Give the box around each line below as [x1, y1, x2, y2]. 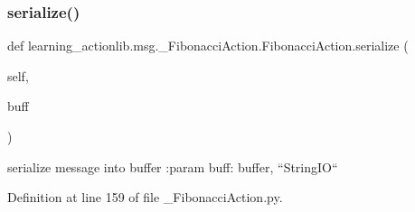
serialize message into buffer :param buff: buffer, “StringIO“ [7, 157, 338, 176]
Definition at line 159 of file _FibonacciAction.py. [7, 188, 283, 207]
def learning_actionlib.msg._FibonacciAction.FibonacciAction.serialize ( [7, 36, 409, 55]
